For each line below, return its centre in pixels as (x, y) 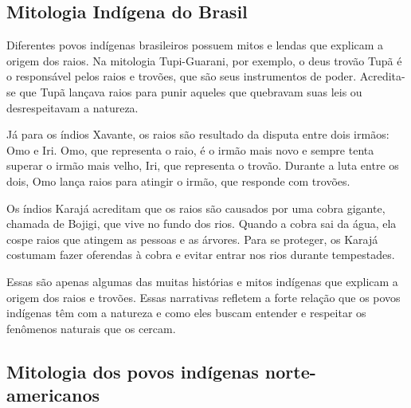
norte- (290, 371)
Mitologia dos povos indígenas (133, 371)
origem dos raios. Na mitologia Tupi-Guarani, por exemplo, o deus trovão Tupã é (204, 60)
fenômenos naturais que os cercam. (91, 328)
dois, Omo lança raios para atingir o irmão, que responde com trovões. (178, 180)
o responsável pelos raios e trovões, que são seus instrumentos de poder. (182, 76)
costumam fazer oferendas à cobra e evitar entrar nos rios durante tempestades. (201, 255)
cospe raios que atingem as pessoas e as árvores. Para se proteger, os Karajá (192, 239)
